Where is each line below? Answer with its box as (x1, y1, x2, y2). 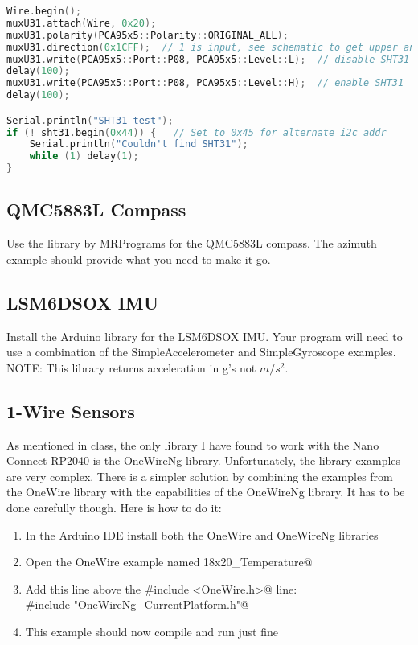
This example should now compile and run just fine (25, 622, 278, 639)
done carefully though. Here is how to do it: (6, 499, 222, 516)
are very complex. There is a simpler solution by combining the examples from (6, 467, 393, 484)
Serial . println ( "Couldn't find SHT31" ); (29, 138, 248, 150)
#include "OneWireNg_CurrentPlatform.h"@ (25, 596, 249, 613)
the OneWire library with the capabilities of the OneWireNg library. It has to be (6, 483, 405, 500)
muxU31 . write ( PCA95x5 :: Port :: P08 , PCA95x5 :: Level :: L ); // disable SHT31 (6, 53, 410, 65)
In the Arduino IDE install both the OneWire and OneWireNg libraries (25, 526, 379, 543)
